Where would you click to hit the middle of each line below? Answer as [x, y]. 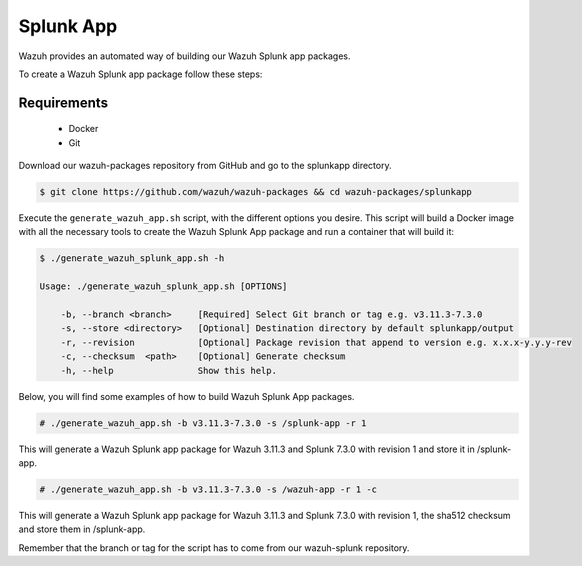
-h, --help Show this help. [168, 370]
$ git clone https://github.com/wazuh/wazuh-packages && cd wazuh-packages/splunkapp [255, 192]
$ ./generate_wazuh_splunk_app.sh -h [132, 258]
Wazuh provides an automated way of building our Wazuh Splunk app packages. [184, 56]
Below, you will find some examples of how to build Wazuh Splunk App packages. [186, 396]
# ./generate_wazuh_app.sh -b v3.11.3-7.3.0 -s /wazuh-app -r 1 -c [208, 489]
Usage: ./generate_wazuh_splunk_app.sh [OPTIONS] [163, 286]
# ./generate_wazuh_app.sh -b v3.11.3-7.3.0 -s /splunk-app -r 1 [203, 423]
